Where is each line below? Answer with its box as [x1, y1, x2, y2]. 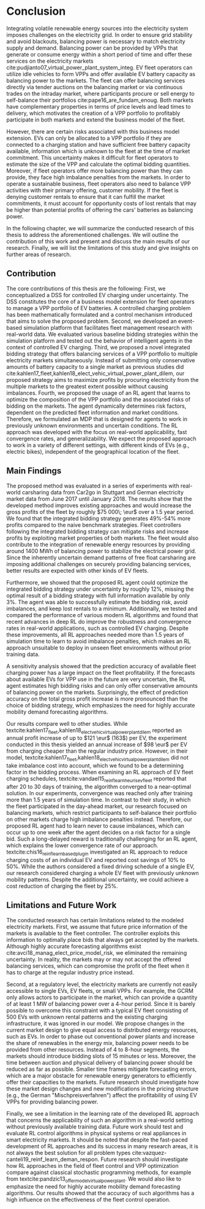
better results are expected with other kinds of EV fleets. [6, 567, 149, 574]
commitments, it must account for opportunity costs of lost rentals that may [6, 200, 197, 207]
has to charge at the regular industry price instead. [6, 968, 135, 976]
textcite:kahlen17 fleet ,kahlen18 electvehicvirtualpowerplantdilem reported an [6, 726, 182, 735]
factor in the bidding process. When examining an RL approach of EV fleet [6, 769, 194, 776]
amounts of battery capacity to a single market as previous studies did [6, 363, 184, 370]
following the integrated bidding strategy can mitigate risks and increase [6, 527, 189, 535]
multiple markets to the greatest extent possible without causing [6, 383, 168, 390]
